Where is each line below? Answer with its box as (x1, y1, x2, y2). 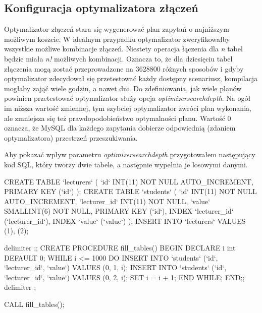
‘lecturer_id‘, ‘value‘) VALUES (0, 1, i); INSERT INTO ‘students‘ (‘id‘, (4, 262, 227, 273)
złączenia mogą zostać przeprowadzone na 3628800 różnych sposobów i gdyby (4, 63, 244, 74)
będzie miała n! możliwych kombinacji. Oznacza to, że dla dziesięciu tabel (4, 53, 233, 64)
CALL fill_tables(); (4, 299, 65, 309)
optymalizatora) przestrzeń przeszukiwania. (4, 132, 138, 143)
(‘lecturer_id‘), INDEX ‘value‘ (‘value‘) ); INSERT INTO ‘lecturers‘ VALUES (4, 215, 246, 226)
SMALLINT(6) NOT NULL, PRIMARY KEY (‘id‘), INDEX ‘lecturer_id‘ (4, 206, 234, 216)
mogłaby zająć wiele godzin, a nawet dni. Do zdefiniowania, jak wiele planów (4, 83, 242, 93)
